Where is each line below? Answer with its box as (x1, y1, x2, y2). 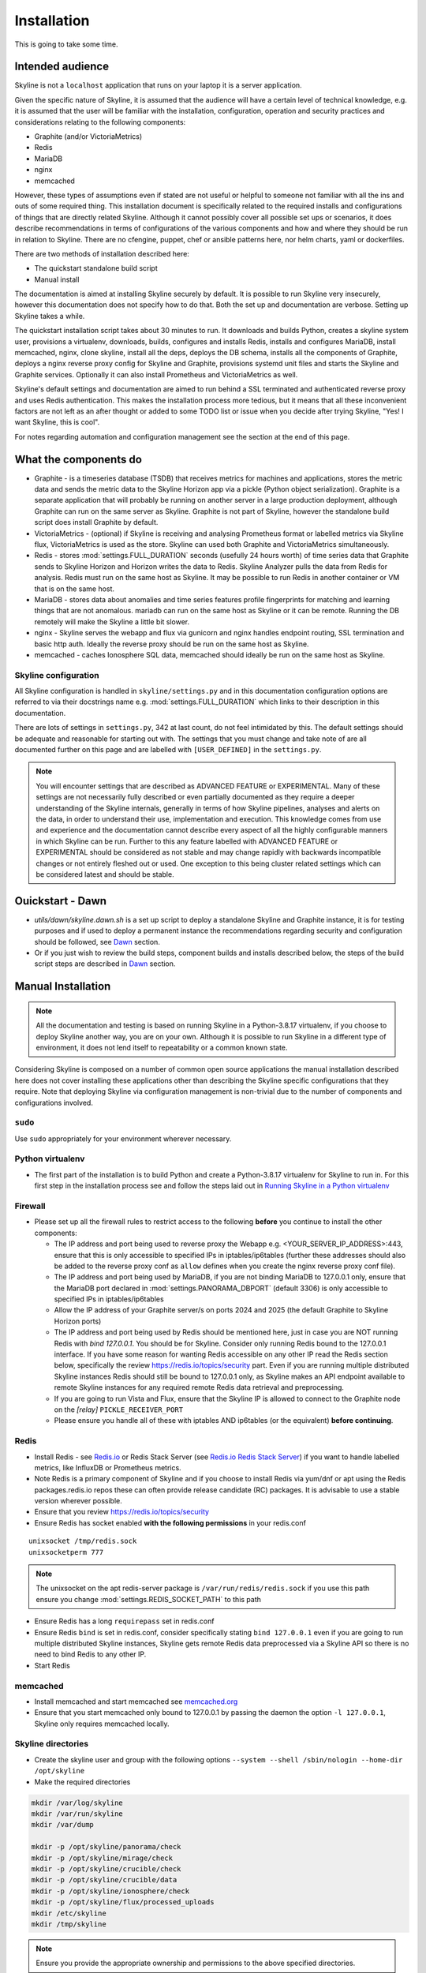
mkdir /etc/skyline (31, 1908, 106, 1918)
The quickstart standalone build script (34, 264, 158, 273)
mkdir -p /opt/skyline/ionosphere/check (31, 1886, 189, 1896)
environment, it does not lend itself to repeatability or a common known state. (35, 1043, 288, 1052)
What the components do (14, 452, 142, 466)
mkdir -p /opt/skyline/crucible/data (31, 1875, 177, 1885)
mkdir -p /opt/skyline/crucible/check (31, 1864, 181, 1874)
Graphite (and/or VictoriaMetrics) (34, 132, 143, 141)
